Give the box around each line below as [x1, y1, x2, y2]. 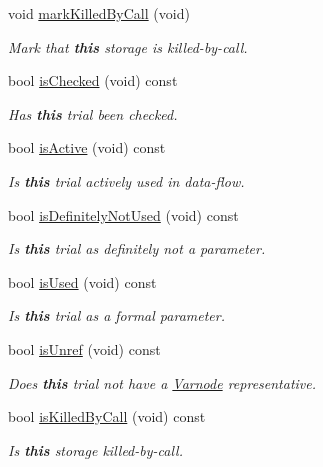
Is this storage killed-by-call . [8, 439, 183, 460]
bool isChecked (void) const [8, 70, 178, 91]
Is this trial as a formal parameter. [8, 305, 225, 326]
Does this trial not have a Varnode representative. [8, 372, 317, 393]
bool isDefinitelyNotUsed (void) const [8, 204, 239, 225]
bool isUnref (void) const [8, 338, 161, 359]
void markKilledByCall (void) [8, 3, 190, 23]
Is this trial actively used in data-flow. [8, 170, 245, 191]
